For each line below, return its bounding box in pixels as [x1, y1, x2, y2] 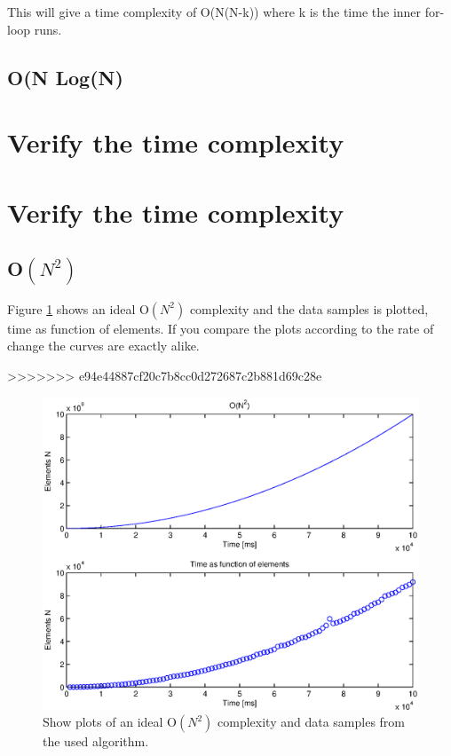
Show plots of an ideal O [43, 713, 177, 731]
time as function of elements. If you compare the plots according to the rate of [7, 319, 434, 337]
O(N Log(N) [7, 63, 123, 91]
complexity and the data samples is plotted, [189, 299, 429, 318]
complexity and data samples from [218, 713, 406, 731]
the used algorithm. [43, 732, 149, 751]
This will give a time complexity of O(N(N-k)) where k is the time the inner [7, 3, 422, 20]
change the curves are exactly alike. [7, 336, 200, 355]
